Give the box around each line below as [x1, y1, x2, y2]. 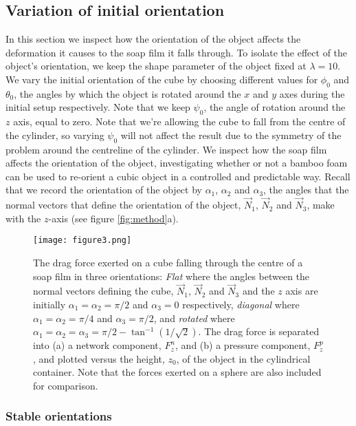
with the [5, 211, 41, 225]
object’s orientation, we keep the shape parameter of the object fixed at [5, 58, 307, 73]
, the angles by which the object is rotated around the [14, 86, 241, 100]
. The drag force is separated [198, 324, 320, 339]
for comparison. [33, 378, 98, 392]
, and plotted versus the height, [33, 351, 165, 365]
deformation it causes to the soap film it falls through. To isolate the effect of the [5, 45, 348, 59]
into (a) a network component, [33, 338, 162, 352]
